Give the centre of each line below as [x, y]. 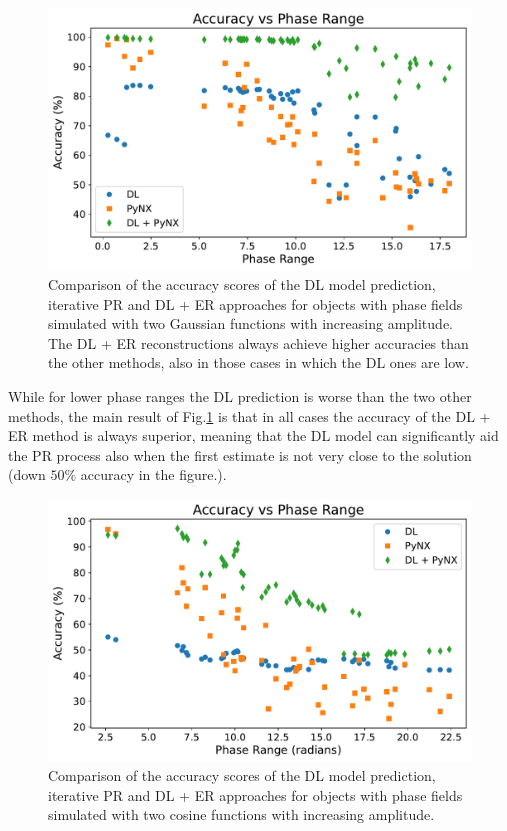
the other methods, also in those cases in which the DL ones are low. [258, 362]
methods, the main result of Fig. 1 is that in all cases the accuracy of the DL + [249, 415]
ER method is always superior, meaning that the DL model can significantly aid [253, 435]
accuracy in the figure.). [153, 474]
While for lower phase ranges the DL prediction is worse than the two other [240, 396]
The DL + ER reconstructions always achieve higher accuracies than [258, 342]
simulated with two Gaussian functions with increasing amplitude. [250, 323]
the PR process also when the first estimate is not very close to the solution [240, 454]
